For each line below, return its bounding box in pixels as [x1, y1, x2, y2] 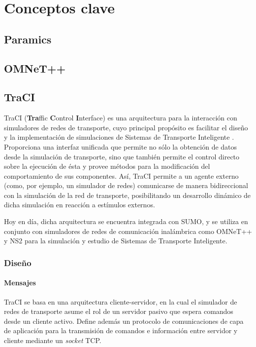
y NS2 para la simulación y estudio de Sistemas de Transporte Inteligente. [4, 235, 227, 246]
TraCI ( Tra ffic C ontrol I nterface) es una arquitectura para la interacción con [4, 113, 237, 123]
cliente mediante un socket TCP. [4, 335, 101, 345]
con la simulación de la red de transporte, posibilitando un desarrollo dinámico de [4, 190, 251, 200]
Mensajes [4, 277, 36, 288]
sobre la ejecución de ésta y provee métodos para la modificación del [4, 161, 210, 171]
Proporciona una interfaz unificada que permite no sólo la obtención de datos [4, 141, 237, 152]
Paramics [4, 31, 52, 46]
